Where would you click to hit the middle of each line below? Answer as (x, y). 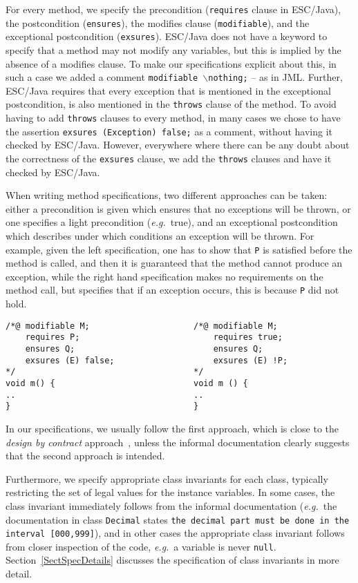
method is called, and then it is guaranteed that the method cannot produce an (174, 263)
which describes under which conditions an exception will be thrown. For (160, 236)
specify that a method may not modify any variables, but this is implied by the (173, 49)
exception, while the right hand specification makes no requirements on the (164, 276)
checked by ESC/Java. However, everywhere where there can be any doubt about (178, 145)
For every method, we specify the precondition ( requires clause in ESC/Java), (173, 9)
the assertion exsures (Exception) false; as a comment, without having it (169, 131)
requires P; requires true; (154, 337)
